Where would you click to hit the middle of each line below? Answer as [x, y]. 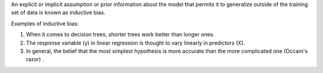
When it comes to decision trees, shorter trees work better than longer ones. [120, 34]
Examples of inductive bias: [45, 23]
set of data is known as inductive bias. [58, 12]
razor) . [35, 59]
